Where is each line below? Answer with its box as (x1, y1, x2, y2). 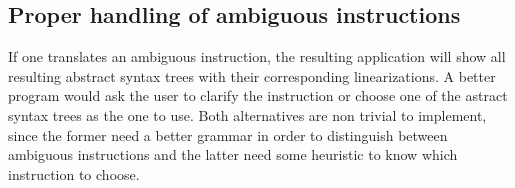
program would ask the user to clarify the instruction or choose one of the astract (8, 85, 508, 106)
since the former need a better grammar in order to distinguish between (8, 124, 448, 145)
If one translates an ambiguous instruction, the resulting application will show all (8, 46, 506, 67)
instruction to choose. (8, 163, 140, 184)
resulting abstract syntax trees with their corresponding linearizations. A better (8, 65, 496, 86)
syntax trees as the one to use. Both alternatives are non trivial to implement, (8, 104, 487, 125)
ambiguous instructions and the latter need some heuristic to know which (8, 144, 458, 165)
